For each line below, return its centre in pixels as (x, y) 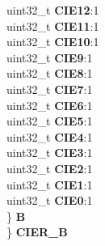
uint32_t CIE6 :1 (50, 105)
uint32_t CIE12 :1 (53, 10)
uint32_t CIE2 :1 (50, 168)
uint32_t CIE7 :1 (50, 89)
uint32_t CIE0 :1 (50, 200)
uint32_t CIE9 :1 (50, 57)
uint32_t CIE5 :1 (50, 121)
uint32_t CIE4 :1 (50, 136)
